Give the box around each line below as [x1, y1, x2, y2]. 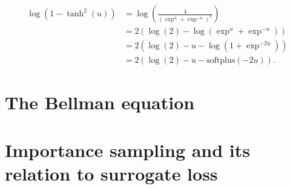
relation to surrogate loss [5, 161, 218, 185]
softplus [206, 56, 236, 65]
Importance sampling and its [5, 137, 251, 162]
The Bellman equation [5, 90, 195, 115]
